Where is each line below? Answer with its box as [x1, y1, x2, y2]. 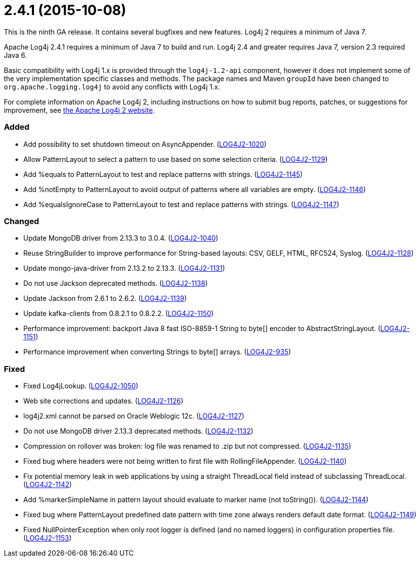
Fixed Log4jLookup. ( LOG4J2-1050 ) [23, 382, 138, 390]
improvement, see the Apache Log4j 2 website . [4, 105, 155, 114]
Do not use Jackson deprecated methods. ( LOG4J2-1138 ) [23, 279, 208, 288]
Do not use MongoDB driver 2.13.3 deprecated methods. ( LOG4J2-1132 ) [23, 427, 253, 435]
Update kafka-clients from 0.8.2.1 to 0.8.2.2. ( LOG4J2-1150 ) [23, 309, 214, 318]
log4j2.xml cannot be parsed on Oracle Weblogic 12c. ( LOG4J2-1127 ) [23, 412, 245, 420]
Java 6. [4, 51, 27, 59]
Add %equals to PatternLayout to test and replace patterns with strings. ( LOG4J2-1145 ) [23, 170, 303, 178]
